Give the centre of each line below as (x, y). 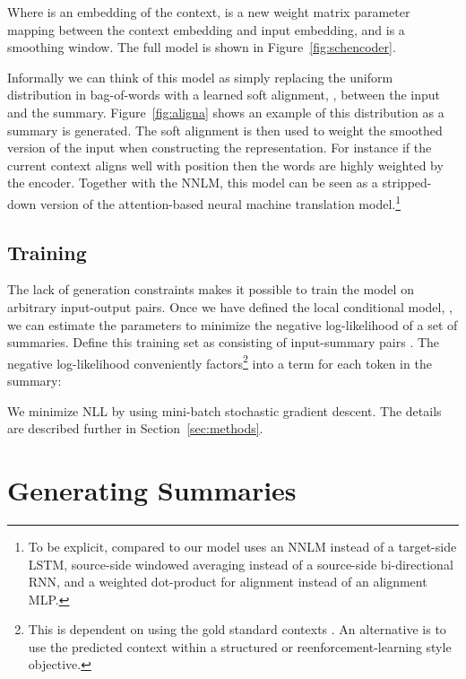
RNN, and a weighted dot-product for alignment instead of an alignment (228, 582)
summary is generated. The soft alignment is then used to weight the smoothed (225, 130)
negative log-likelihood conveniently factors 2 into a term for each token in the (220, 361)
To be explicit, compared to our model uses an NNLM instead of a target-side (242, 546)
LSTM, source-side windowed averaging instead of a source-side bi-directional (241, 564)
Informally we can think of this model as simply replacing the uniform (200, 77)
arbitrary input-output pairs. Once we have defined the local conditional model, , (230, 306)
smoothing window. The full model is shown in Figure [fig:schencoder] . (202, 47)
